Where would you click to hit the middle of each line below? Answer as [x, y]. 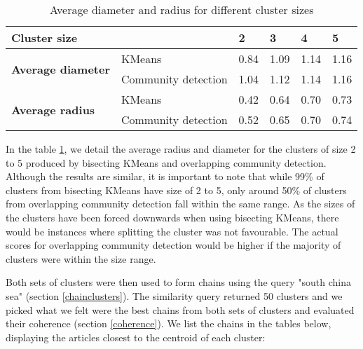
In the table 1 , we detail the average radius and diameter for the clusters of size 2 [181, 149]
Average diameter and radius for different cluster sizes [181, 9]
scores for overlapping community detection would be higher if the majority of [173, 245]
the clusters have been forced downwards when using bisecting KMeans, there [172, 217]
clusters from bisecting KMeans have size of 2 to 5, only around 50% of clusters [176, 190]
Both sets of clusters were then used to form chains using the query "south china [179, 282]
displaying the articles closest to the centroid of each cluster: [136, 337]
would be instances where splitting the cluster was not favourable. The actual [172, 231]
